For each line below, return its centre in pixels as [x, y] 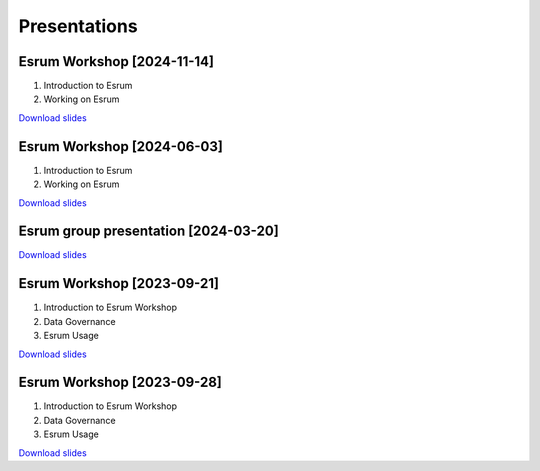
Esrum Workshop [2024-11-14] [116, 61]
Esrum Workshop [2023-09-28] [120, 382]
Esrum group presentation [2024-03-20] [148, 231]
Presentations [78, 26]
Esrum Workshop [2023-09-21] [119, 283]
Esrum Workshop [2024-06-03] [121, 146]
